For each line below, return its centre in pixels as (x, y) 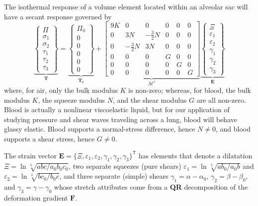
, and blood (233, 129)
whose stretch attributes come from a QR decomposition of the (151, 186)
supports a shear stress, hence (49, 139)
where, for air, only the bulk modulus (61, 90)
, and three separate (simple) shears (114, 176)
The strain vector (30, 155)
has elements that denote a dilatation (195, 155)
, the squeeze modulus (72, 100)
